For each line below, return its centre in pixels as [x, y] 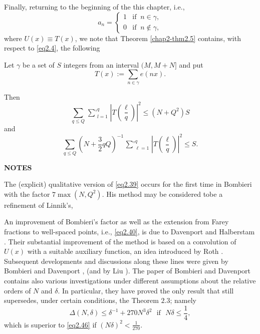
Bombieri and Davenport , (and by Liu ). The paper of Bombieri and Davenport [127, 271]
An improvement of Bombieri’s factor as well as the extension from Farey [116, 222]
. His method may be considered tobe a [162, 194]
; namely [183, 300]
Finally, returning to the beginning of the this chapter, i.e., [94, 7]
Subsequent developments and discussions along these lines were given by [116, 261]
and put [191, 64]
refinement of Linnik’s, [39, 205]
